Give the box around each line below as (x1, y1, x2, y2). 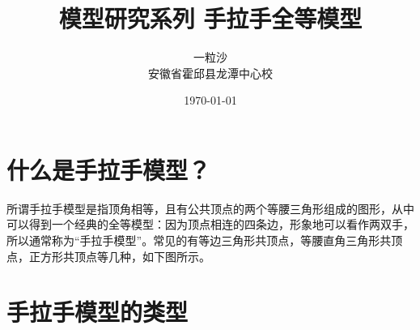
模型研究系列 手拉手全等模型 (58, 2, 363, 35)
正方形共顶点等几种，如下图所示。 (28, 247, 210, 264)
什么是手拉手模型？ (6, 152, 211, 186)
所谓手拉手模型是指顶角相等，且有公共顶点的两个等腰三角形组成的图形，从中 (6, 199, 414, 216)
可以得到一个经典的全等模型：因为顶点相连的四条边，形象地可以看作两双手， (6, 216, 414, 233)
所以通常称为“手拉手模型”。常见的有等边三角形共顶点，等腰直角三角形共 (6, 232, 392, 249)
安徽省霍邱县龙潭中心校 (148, 64, 273, 81)
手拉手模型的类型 (6, 295, 189, 328)
